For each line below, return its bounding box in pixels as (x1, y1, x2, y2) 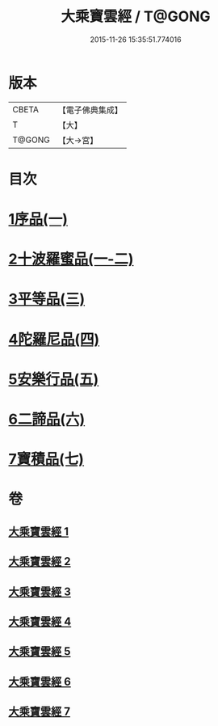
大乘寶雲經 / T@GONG (60, 7, 212, 26)
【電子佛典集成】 (57, 104, 123, 116)
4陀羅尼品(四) (8, 330, 100, 348)
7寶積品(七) (8, 450, 85, 469)
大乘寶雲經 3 (8, 585, 71, 598)
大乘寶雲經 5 (8, 644, 71, 659)
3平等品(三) (8, 290, 86, 308)
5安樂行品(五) (8, 369, 99, 388)
